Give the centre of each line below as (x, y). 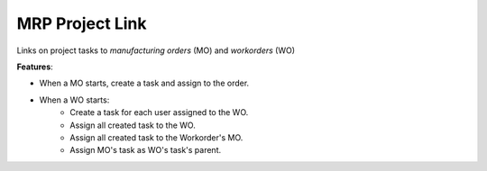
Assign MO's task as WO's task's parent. (145, 150)
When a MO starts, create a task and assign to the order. (144, 83)
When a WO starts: (74, 100)
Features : (35, 67)
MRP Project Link (82, 23)
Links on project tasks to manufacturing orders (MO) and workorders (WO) (156, 50)
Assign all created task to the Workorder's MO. (156, 137)
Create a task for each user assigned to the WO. (159, 112)
